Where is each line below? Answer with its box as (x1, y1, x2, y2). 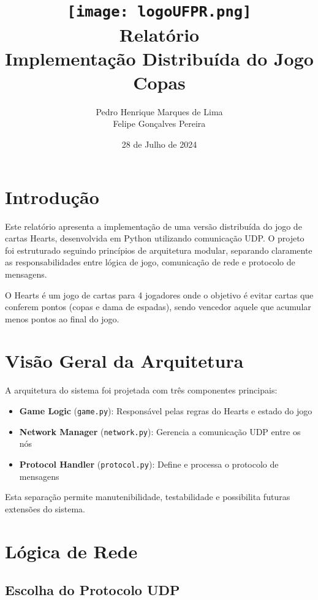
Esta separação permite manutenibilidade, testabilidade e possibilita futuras (5, 490, 290, 503)
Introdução (5, 184, 99, 209)
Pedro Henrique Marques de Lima (96, 105, 223, 118)
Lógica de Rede (5, 538, 138, 563)
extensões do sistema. (5, 502, 85, 515)
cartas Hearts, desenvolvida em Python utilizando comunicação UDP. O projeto (5, 232, 305, 245)
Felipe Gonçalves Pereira (113, 117, 206, 130)
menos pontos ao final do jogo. (5, 312, 119, 325)
